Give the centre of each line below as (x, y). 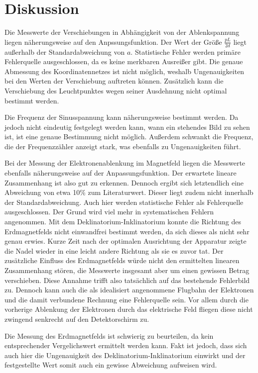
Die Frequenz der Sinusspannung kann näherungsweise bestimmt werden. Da (122, 117)
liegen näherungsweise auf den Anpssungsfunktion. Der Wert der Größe (113, 42)
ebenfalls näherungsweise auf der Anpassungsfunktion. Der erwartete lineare (121, 173)
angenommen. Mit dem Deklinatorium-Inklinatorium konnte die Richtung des (123, 222)
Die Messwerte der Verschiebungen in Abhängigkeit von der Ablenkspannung (122, 32)
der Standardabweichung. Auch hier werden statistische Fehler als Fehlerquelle (124, 202)
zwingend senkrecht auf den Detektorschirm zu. (77, 319)
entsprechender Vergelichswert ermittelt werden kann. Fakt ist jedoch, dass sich (126, 345)
